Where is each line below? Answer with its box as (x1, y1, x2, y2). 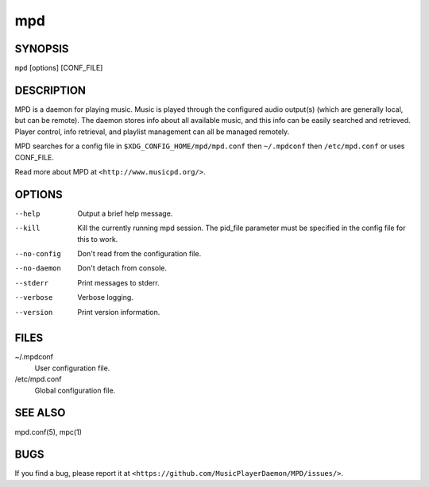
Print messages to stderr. (77, 278, 160, 287)
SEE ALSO (14, 406, 66, 420)
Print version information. (77, 307, 160, 316)
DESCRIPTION (14, 83, 87, 97)
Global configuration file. (34, 385, 116, 395)
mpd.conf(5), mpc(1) (14, 427, 83, 436)
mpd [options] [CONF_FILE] (14, 63, 103, 73)
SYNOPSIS (14, 42, 69, 56)
